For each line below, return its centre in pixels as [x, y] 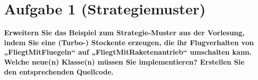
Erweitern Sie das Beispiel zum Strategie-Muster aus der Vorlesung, [124, 33]
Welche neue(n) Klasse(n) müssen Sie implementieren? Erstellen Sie [124, 61]
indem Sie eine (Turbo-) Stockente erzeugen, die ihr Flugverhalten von [129, 42]
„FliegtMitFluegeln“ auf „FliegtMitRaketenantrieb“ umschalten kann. [128, 52]
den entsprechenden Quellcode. [59, 71]
